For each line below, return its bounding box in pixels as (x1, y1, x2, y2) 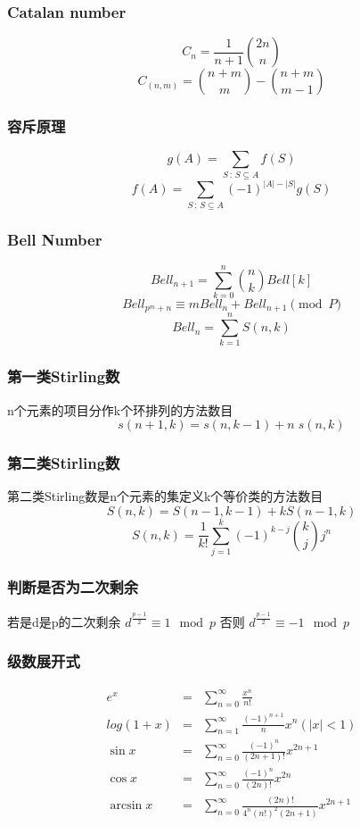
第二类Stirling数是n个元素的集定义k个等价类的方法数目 (7, 487, 323, 505)
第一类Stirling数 (7, 365, 120, 388)
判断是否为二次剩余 (7, 576, 139, 598)
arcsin (110, 799, 143, 813)
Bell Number (7, 229, 102, 251)
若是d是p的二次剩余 (7, 612, 121, 630)
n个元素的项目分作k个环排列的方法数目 (7, 400, 233, 419)
